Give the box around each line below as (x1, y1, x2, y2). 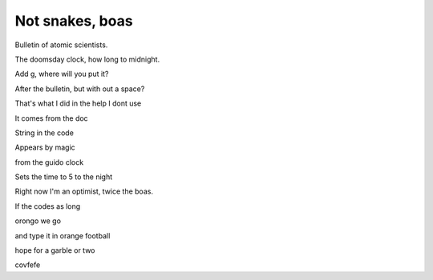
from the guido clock (14, 157, 84, 167)
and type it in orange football (14, 230, 111, 240)
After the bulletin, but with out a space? (14, 84, 145, 94)
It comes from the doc (14, 113, 88, 123)
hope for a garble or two (14, 246, 95, 255)
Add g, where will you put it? (14, 69, 109, 79)
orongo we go (14, 216, 62, 226)
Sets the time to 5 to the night (14, 172, 113, 182)
